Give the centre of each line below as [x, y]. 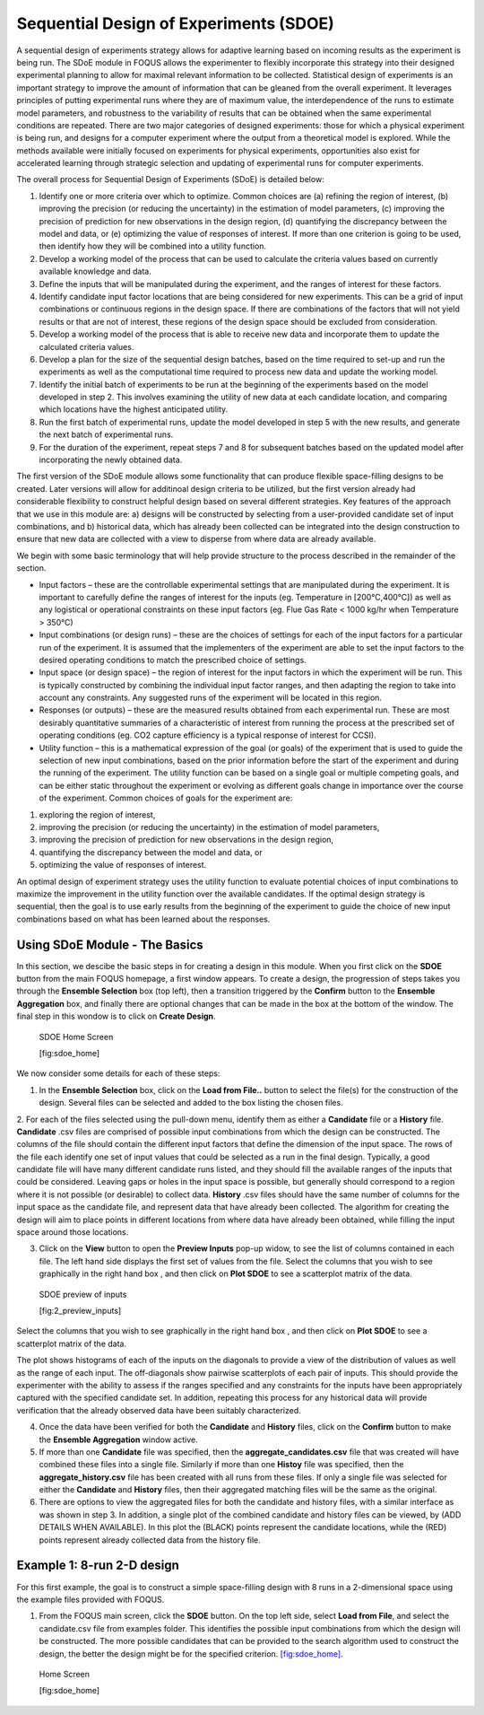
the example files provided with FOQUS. [91, 1599]
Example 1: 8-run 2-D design [98, 1566]
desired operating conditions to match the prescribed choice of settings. [173, 660]
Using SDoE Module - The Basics [110, 945]
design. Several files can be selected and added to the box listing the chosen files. [191, 1103]
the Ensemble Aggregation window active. [118, 1439]
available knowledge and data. [95, 271]
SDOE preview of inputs [83, 1294]
